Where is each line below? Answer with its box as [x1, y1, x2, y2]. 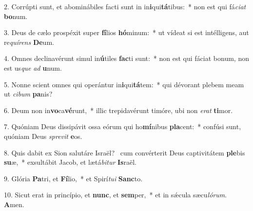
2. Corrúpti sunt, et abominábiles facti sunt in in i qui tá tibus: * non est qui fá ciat [4, 1, 246, 11]
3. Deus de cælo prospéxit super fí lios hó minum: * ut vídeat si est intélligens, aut [4, 27, 249, 38]
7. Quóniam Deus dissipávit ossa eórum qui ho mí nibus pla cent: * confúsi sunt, [4, 121, 241, 132]
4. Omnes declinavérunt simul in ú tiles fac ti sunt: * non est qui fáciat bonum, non [4, 53, 249, 63]
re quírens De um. [4, 37, 54, 47]
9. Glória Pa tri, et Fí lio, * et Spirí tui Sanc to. [4, 173, 143, 183]
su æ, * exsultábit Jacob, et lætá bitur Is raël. [4, 157, 136, 167]
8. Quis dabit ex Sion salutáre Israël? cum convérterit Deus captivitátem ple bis [4, 147, 245, 157]
